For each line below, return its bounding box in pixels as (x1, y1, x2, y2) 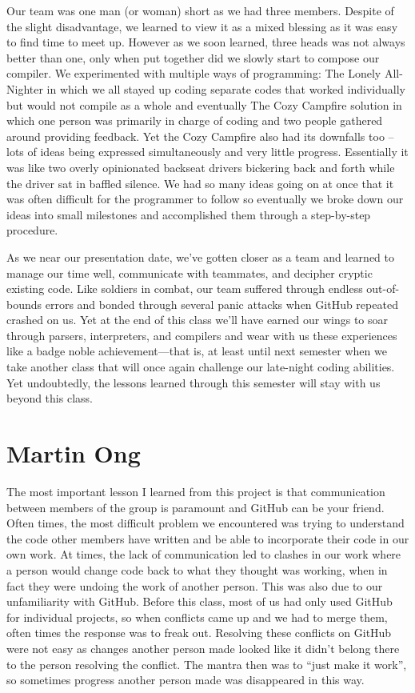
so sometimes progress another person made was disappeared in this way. (6, 671, 365, 688)
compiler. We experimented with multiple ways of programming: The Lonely (6, 65, 381, 82)
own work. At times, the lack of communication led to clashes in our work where (6, 546, 401, 563)
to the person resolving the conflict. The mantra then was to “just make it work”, (6, 655, 407, 672)
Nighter (6, 80, 43, 97)
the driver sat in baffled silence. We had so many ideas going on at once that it (6, 174, 394, 191)
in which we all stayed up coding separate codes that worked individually (46, 80, 405, 97)
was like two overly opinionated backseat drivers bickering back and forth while (6, 158, 395, 175)
